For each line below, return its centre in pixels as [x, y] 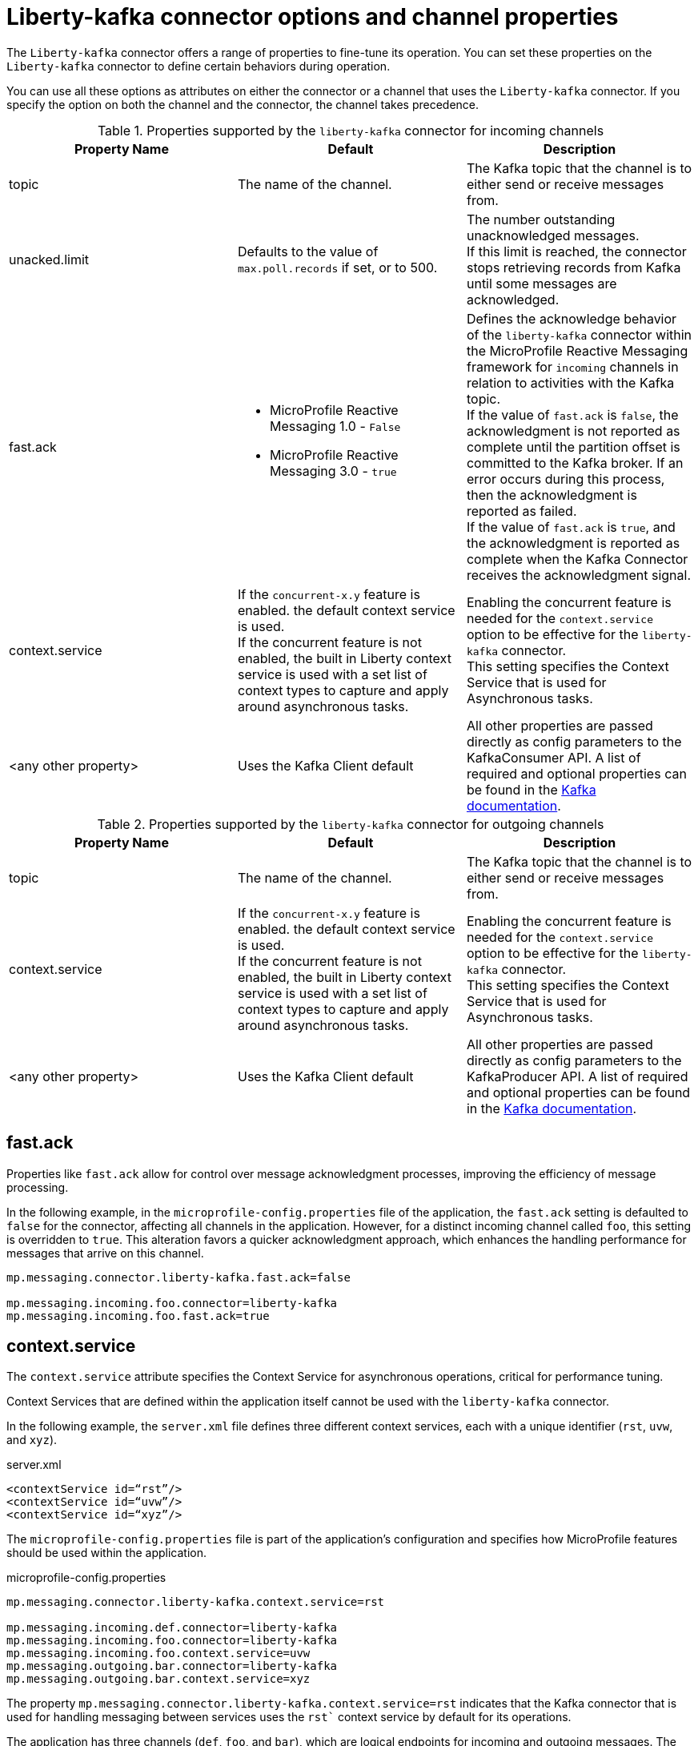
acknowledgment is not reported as [573, 430]
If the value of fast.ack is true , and [571, 527]
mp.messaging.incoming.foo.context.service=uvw [158, 1653]
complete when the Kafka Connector [577, 559]
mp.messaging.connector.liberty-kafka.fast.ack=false [179, 1277]
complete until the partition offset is [573, 447]
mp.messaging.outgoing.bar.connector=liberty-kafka [172, 1666]
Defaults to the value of [308, 251]
